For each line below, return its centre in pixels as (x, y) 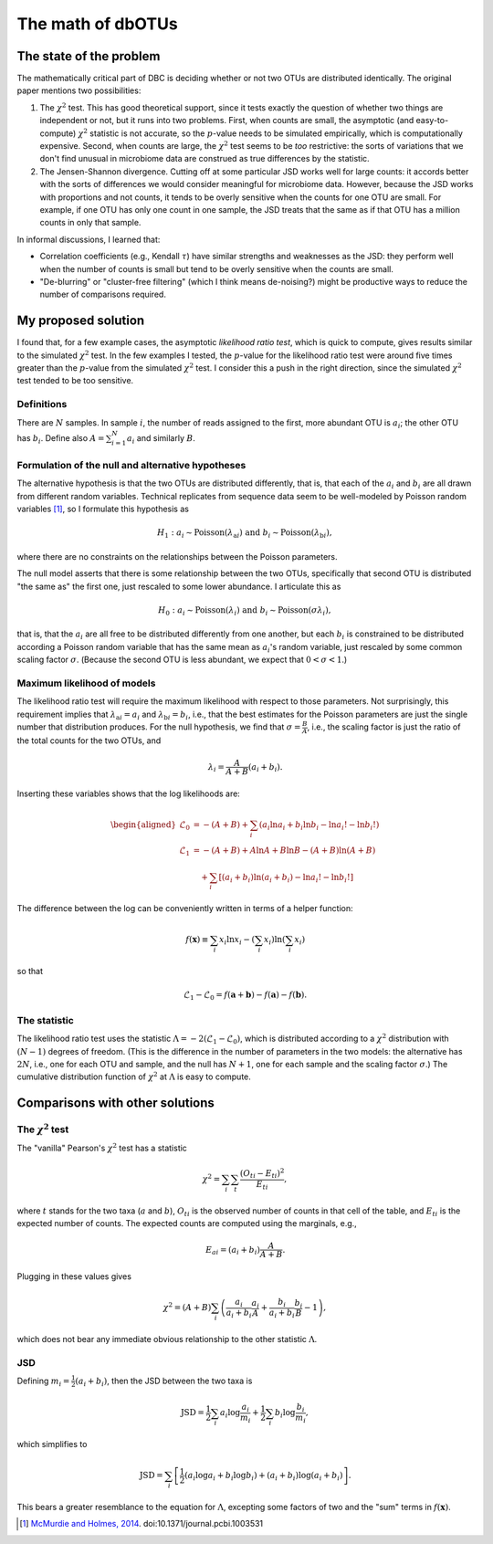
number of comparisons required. (103, 294)
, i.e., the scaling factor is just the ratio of (384, 727)
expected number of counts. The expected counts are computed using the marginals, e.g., (187, 1223)
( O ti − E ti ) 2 (262, 1174)
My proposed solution (81, 321)
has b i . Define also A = (61, 439)
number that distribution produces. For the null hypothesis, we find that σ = (159, 727)
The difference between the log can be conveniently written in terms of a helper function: (185, 909)
